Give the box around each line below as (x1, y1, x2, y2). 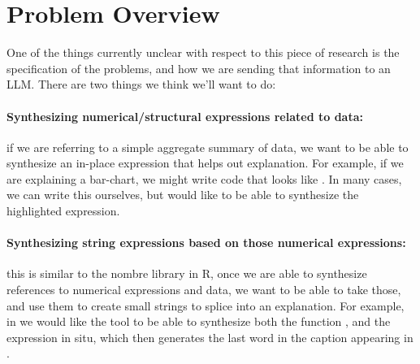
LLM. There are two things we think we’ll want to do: (6, 76, 276, 93)
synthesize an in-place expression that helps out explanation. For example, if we (6, 154, 404, 171)
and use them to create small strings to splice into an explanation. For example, (6, 297, 405, 314)
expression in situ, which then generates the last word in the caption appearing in (6, 328, 414, 345)
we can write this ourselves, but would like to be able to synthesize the (6, 186, 359, 203)
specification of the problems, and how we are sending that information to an (6, 59, 391, 76)
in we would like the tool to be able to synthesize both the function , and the (6, 313, 391, 330)
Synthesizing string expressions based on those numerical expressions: (6, 234, 406, 251)
